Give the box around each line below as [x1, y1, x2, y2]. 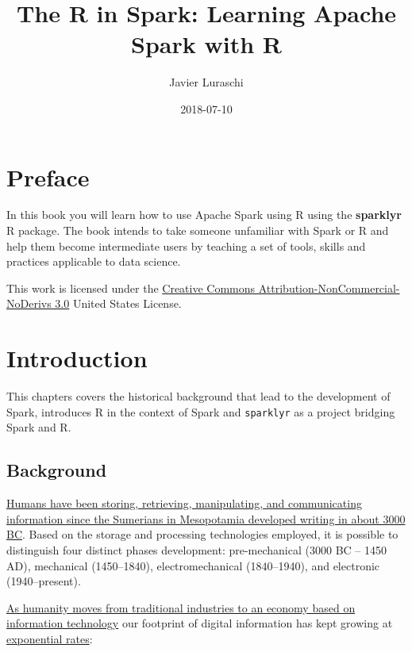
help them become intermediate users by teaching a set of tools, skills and [6, 237, 366, 254]
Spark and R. [6, 419, 71, 435]
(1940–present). [6, 573, 81, 589]
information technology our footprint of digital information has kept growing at [6, 615, 393, 631]
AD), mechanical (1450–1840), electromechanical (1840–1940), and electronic [6, 557, 380, 573]
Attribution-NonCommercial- [258, 279, 400, 296]
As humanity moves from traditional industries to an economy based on [6, 599, 356, 616]
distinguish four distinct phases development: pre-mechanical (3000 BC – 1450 [6, 541, 387, 558]
